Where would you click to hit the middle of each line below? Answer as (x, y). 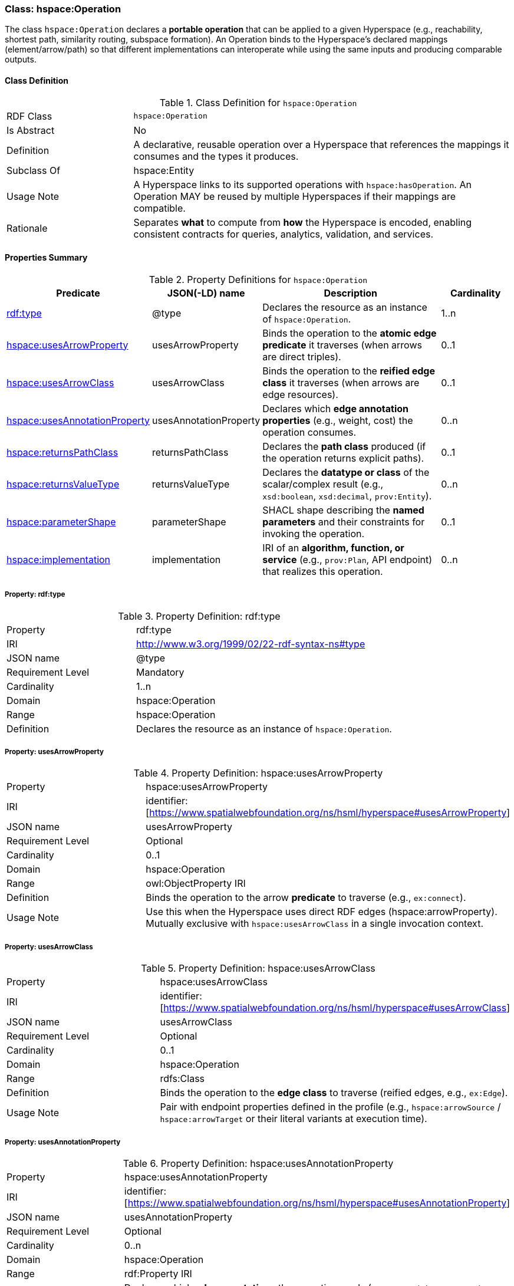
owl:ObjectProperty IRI (196, 884)
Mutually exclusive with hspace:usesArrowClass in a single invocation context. (314, 924)
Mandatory (160, 672)
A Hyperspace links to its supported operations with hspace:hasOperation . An (302, 184)
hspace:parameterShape (61, 522)
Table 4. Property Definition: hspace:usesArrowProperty (258, 773)
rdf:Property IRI (158, 1273)
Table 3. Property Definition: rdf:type (199, 616)
